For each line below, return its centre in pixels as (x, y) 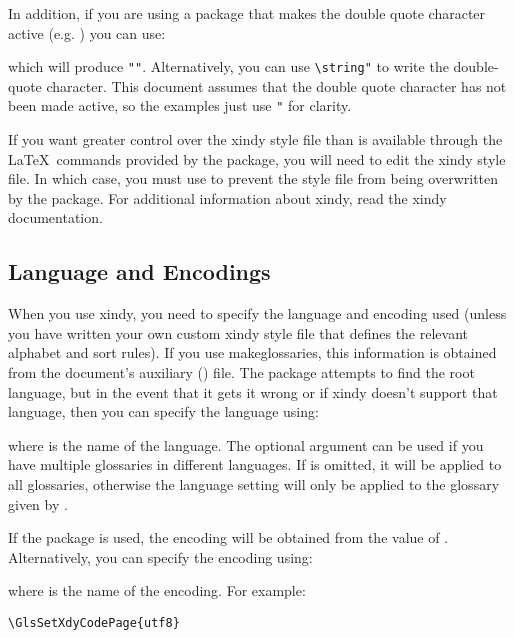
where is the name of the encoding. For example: (157, 590)
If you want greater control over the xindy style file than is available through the (255, 139)
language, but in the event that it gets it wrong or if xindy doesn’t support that (253, 391)
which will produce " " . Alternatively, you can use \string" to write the (228, 66)
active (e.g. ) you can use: (87, 32)
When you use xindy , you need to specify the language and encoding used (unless (257, 313)
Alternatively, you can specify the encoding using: (160, 556)
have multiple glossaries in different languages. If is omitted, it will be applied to (255, 464)
